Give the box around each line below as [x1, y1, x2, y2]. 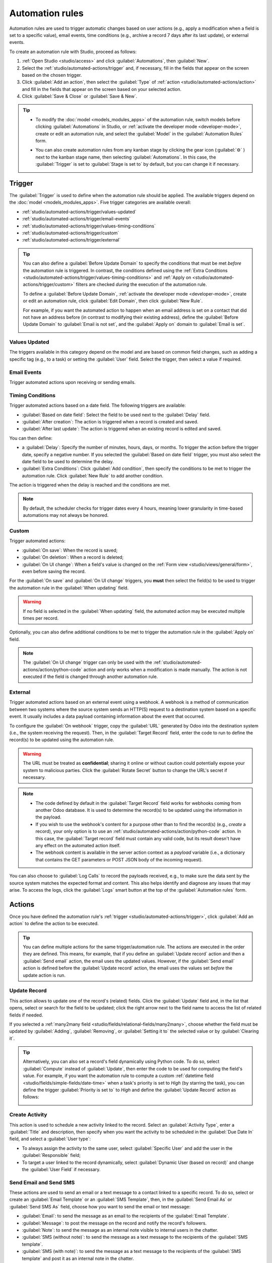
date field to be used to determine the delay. [22, 458, 114, 464]
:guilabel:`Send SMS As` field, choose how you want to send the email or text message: [9, 1203, 191, 1209]
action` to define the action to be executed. [9, 920, 99, 927]
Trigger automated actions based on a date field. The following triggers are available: [9, 402, 186, 409]
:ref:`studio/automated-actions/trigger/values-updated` [22, 209, 137, 215]
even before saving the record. [22, 568, 86, 574]
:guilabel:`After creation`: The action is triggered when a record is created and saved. [22, 418, 198, 424]
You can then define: [9, 435, 53, 441]
